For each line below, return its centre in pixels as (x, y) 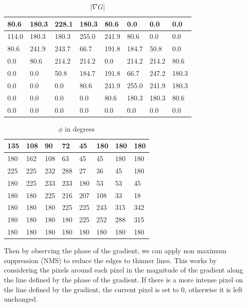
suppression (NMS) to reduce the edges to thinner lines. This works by (110, 260)
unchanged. (21, 299)
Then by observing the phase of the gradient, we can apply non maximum (115, 251)
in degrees (80, 128)
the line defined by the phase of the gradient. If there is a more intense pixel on (123, 279)
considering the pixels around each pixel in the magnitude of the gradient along (123, 270)
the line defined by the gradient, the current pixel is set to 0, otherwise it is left (123, 289)
